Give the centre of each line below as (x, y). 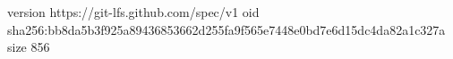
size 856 (29, 47)
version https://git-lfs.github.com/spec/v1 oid (133, 12)
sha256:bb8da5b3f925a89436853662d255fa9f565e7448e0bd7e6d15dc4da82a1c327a (226, 29)
